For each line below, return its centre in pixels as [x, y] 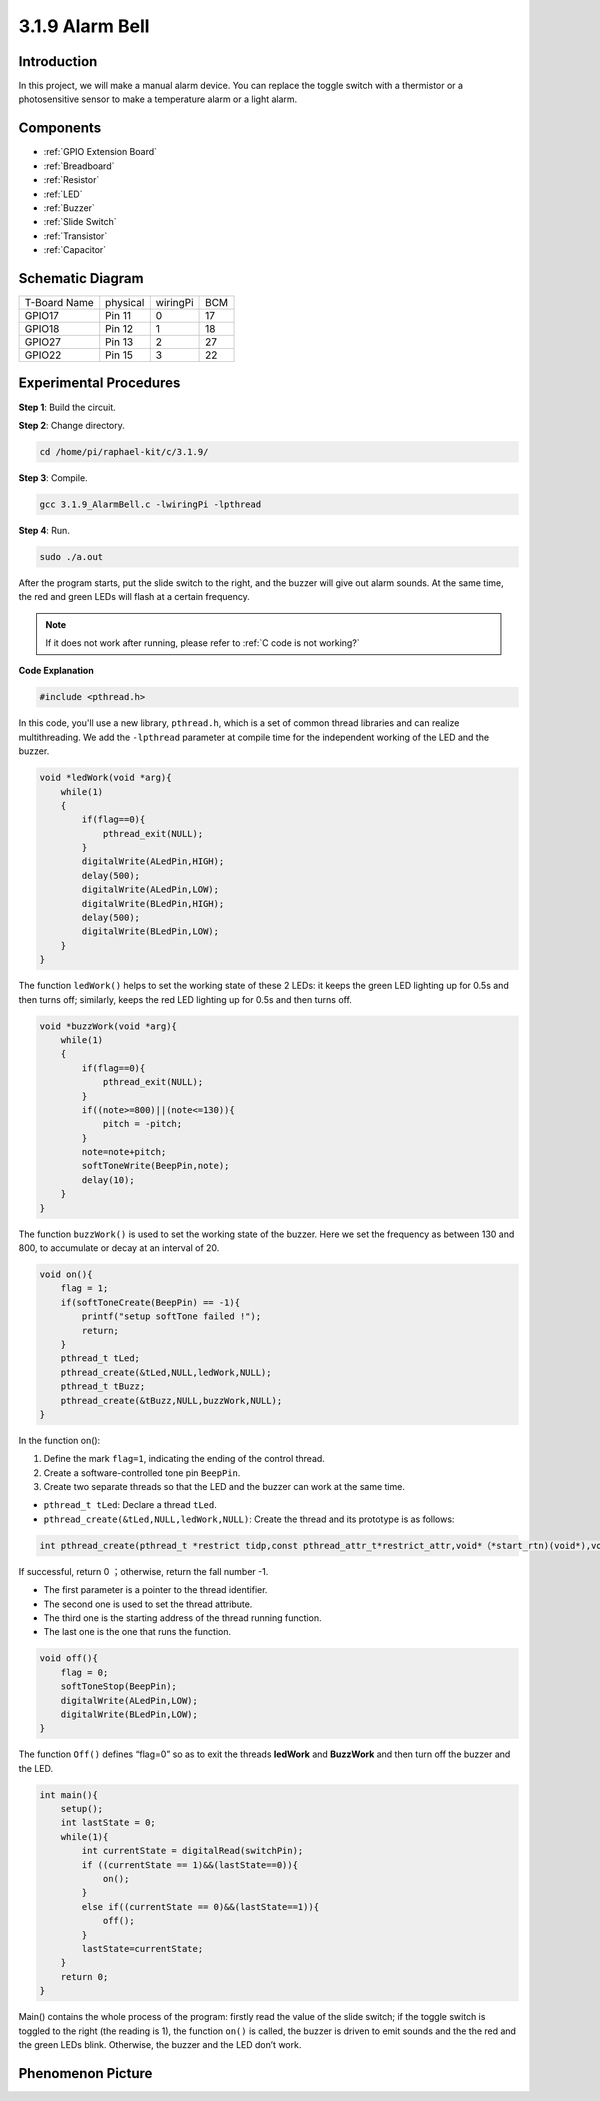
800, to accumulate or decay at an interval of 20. [119, 1248]
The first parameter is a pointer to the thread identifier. [155, 1590]
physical [125, 302]
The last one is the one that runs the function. [137, 1632]
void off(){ [69, 1658]
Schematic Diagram [81, 278]
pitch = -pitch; [142, 1124]
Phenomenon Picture [85, 2073]
